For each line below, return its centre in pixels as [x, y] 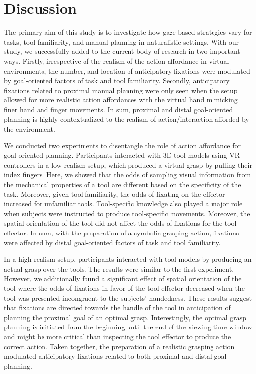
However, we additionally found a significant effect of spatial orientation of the [123, 278]
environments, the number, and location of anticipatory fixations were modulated [127, 70]
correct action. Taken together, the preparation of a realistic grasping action [119, 346]
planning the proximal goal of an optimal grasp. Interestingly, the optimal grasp [125, 317]
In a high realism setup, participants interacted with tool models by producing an [128, 259]
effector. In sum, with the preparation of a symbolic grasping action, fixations [122, 233]
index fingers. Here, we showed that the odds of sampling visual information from [128, 174]
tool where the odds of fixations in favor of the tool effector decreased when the [124, 288]
